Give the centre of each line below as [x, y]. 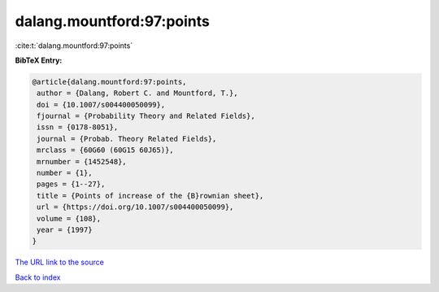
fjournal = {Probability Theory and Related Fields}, [146, 116]
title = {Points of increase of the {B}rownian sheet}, [150, 196]
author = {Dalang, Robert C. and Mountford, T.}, [138, 93]
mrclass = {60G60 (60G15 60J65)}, [105, 150]
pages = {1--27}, [71, 184]
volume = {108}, [69, 218]
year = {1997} [65, 230]
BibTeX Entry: [39, 60]
